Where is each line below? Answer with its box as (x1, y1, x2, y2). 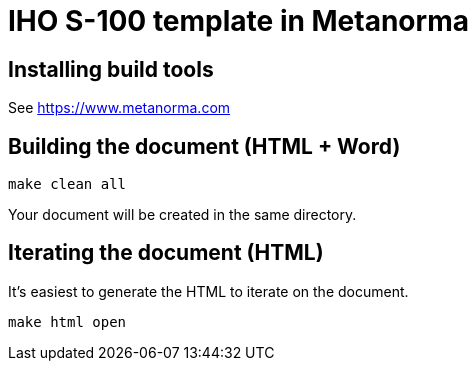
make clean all (8, 176, 127, 193)
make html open (8, 313, 127, 330)
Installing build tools (8, 56, 214, 82)
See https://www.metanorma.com (8, 99, 231, 117)
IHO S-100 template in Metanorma (8, 4, 469, 38)
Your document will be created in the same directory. (8, 206, 357, 224)
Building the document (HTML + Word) (8, 133, 401, 159)
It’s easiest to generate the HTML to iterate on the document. (8, 282, 409, 300)
